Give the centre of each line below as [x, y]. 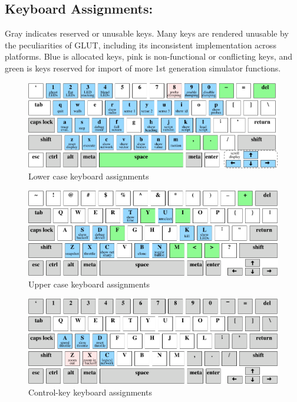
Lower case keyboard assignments [89, 176]
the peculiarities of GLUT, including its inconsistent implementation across [141, 45]
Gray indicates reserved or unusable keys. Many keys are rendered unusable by [147, 33]
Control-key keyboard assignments [90, 392]
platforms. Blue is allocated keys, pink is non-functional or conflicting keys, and [148, 56]
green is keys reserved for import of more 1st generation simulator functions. [143, 68]
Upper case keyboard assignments [89, 284]
